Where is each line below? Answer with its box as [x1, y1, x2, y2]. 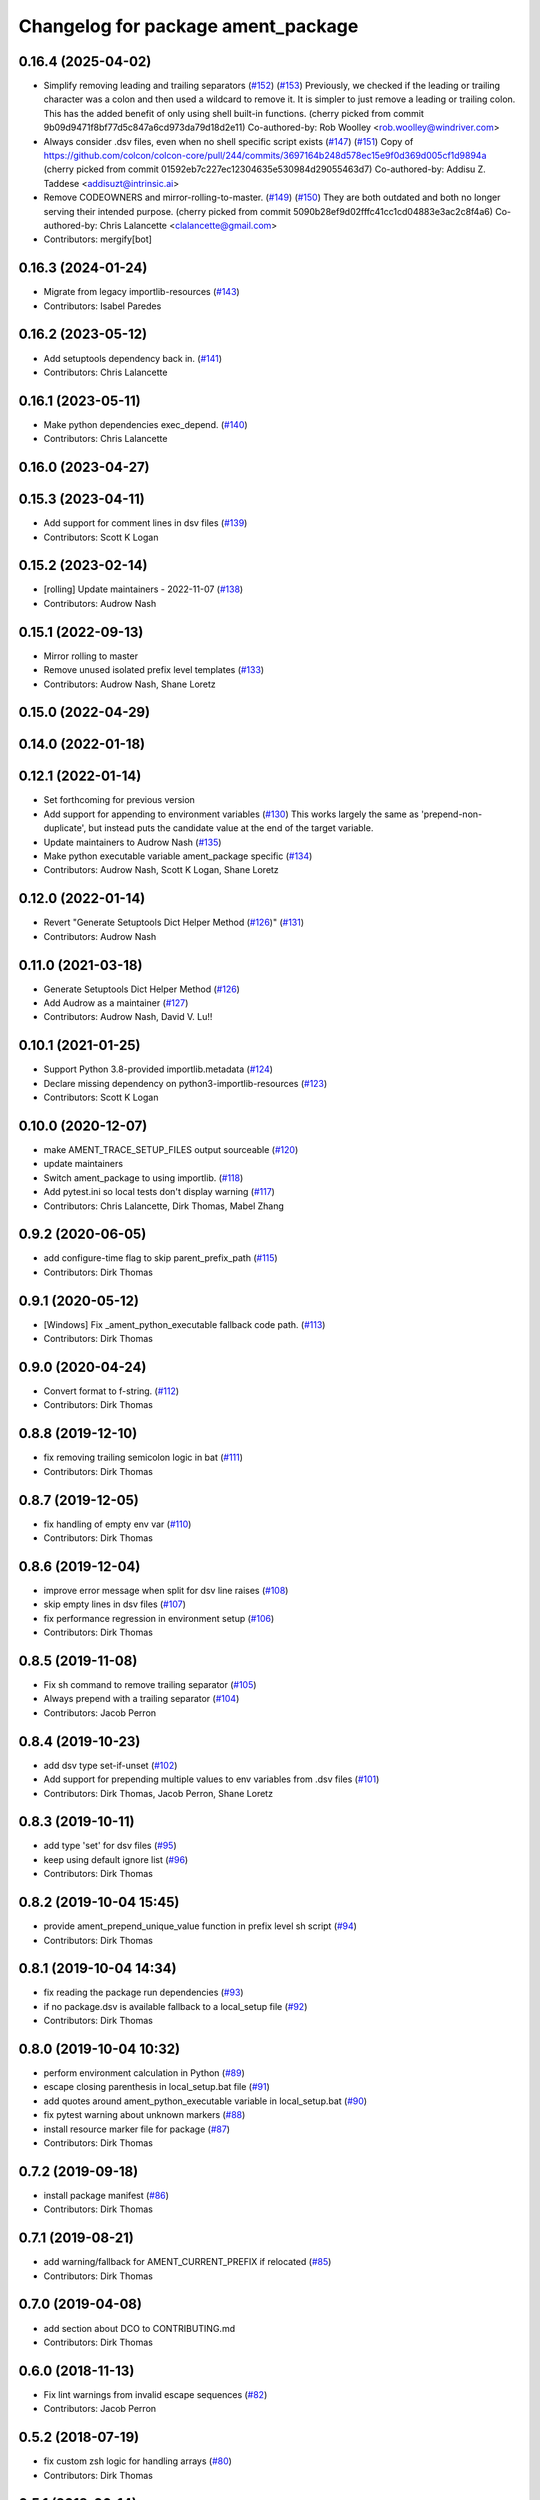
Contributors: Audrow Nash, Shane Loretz [43, 678, 217, 690]
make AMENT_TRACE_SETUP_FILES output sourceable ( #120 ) [43, 1144, 299, 1156]
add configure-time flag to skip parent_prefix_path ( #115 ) [43, 1252, 279, 1264]
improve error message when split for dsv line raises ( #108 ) [43, 1584, 289, 1596]
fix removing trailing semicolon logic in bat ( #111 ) [43, 1451, 244, 1464]
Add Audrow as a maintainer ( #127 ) [43, 997, 189, 1009]
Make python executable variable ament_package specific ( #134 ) [43, 850, 313, 862]
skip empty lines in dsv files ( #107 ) [43, 1598, 187, 1610]
